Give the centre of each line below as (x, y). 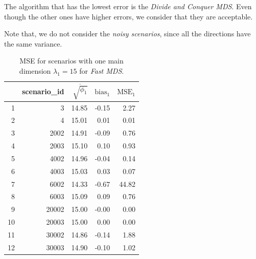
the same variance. (33, 43)
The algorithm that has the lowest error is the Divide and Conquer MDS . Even (128, 6)
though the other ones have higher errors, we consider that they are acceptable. (129, 16)
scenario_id (43, 91)
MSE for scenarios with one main (72, 61)
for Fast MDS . (102, 70)
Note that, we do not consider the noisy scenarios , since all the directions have (127, 34)
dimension (35, 70)
